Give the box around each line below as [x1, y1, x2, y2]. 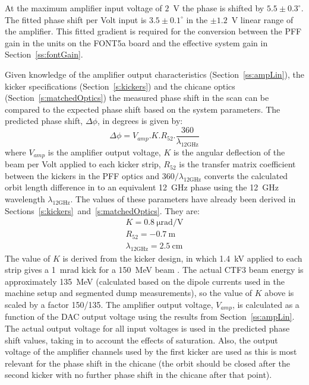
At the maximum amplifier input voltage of [5, 2, 162, 14]
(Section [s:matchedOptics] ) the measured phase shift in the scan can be [5, 91, 269, 104]
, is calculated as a [232, 298, 299, 310]
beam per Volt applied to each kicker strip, [5, 158, 161, 170]
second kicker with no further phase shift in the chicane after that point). [5, 368, 272, 381]
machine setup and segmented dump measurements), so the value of [5, 287, 253, 299]
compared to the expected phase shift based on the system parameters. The [5, 103, 280, 115]
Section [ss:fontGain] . [5, 48, 83, 61]
